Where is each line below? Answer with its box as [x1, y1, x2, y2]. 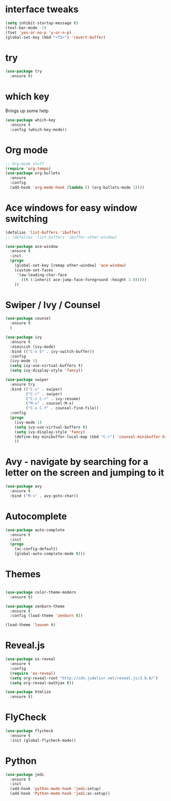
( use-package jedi [5, 772, 44, 777]
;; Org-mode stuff [5, 161, 44, 167]
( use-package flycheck [5, 728, 53, 734]
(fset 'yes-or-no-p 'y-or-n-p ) [5, 30, 72, 35]
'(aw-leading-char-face [16, 272, 67, 277]
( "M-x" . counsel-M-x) [25, 401, 74, 406]
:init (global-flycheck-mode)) [10, 738, 76, 743]
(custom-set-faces [14, 267, 53, 273]
